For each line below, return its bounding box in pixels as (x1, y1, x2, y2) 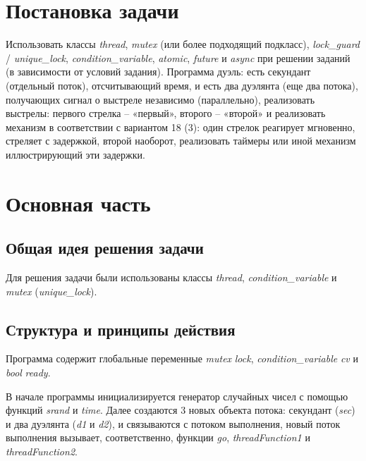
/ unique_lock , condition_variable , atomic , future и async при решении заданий (6, 50, 350, 65)
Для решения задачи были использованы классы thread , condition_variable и (6, 270, 337, 285)
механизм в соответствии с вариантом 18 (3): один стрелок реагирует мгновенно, (6, 119, 355, 134)
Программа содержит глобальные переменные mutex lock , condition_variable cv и (6, 351, 358, 366)
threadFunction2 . (6, 444, 78, 458)
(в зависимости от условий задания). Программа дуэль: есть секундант (6, 64, 311, 79)
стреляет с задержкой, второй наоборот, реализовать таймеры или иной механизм (6, 133, 356, 148)
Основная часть (6, 188, 151, 217)
